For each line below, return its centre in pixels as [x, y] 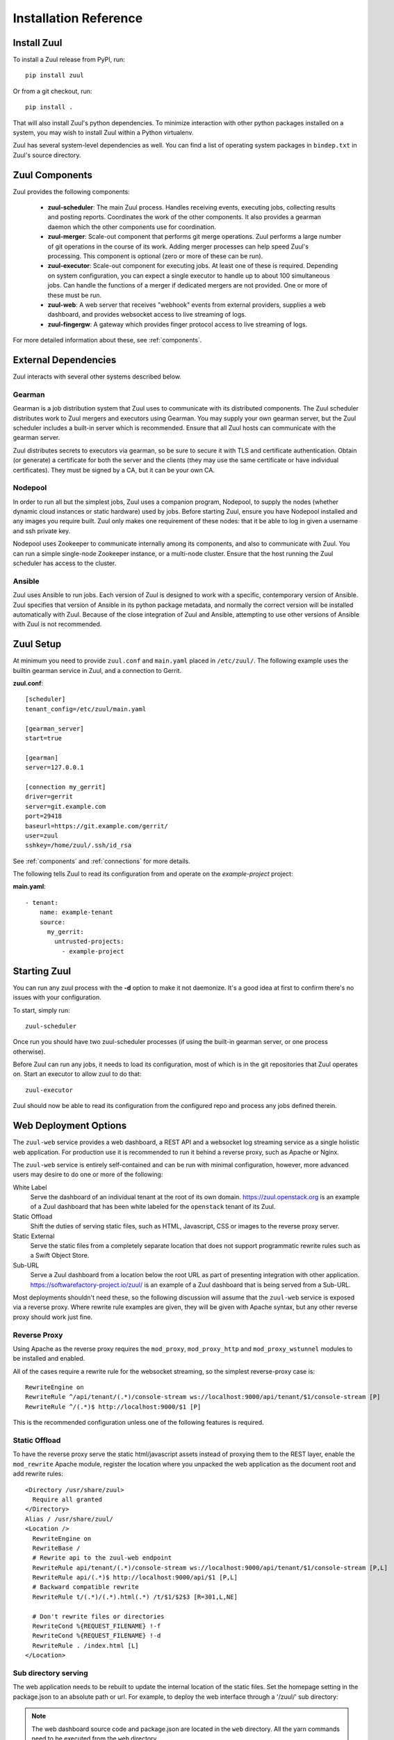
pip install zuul [55, 76]
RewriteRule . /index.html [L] [85, 1645]
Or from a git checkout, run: [52, 91]
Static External [34, 1236]
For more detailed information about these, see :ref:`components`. [107, 340]
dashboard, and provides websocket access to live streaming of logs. [147, 315]
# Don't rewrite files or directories [98, 1616]
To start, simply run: [41, 1010]
